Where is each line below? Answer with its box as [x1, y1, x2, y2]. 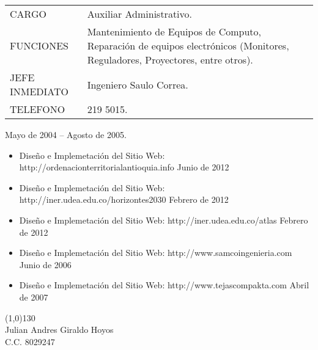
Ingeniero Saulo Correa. [87, 77, 188, 92]
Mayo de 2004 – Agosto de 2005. [5, 128, 127, 140]
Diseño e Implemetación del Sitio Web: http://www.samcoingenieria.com [19, 246, 292, 259]
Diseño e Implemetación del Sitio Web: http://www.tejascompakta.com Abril [19, 279, 309, 291]
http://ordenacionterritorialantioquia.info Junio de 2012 [19, 161, 229, 173]
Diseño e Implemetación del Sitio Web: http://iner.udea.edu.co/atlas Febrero [19, 213, 308, 226]
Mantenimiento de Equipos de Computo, [87, 24, 262, 38]
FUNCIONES [10, 38, 69, 53]
